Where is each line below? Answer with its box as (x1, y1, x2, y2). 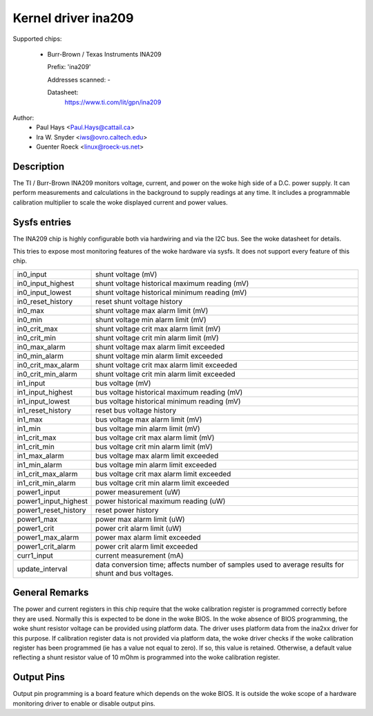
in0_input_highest (17, 279, 75, 288)
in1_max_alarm (17, 451, 64, 460)
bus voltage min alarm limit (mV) (95, 424, 200, 433)
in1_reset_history (17, 405, 72, 415)
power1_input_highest (17, 496, 88, 506)
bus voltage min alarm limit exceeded (95, 460, 217, 469)
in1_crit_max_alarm (17, 469, 78, 478)
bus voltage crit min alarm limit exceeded (95, 478, 229, 487)
